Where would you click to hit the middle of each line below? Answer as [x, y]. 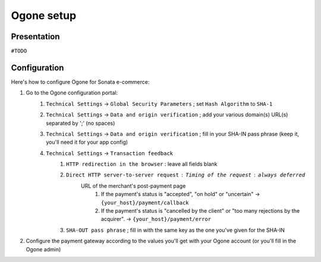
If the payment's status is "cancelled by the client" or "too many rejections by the [201, 211]
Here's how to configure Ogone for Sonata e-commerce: [80, 82]
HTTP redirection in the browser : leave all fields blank [142, 164]
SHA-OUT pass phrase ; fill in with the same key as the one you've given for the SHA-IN [176, 230]
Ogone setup [44, 15]
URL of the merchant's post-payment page [133, 186]
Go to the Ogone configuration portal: [72, 93]
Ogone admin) [43, 249]
